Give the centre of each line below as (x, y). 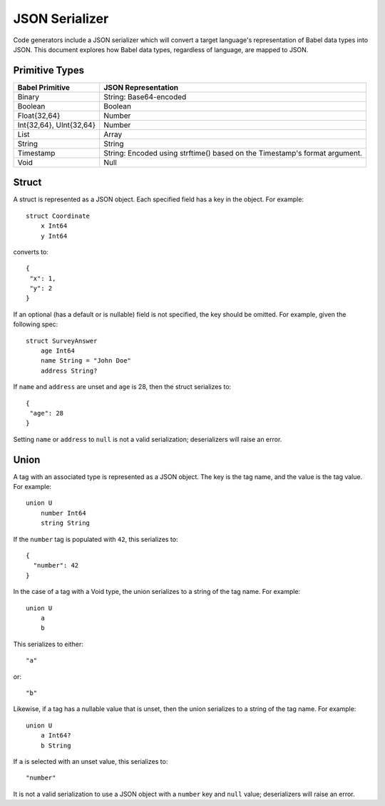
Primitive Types (49, 70)
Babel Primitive (44, 87)
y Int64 (54, 236)
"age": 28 (47, 413)
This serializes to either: (48, 644)
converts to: (31, 252)
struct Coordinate (58, 216)
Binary (28, 96)
